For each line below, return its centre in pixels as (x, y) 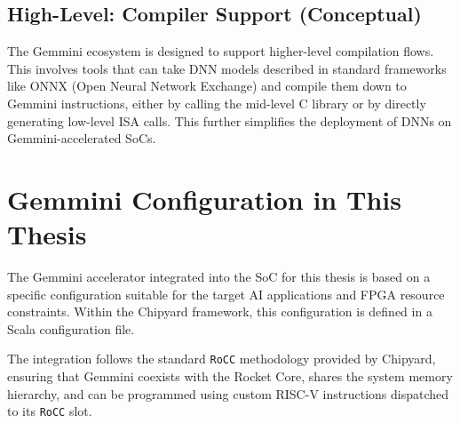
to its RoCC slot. (50, 411)
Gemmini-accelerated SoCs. (82, 138)
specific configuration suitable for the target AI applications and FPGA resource (226, 294)
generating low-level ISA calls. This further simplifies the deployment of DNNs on (230, 120)
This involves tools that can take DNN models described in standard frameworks (227, 68)
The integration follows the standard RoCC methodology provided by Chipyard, (222, 359)
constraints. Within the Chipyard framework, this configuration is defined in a (220, 311)
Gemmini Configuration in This (204, 199)
